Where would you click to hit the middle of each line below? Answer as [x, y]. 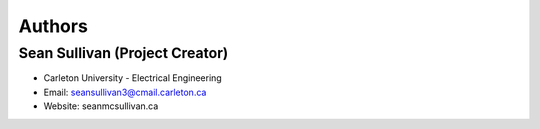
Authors [53, 26]
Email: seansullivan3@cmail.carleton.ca [125, 92]
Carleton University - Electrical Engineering [132, 78]
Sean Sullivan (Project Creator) [123, 53]
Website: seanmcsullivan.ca [101, 106]
